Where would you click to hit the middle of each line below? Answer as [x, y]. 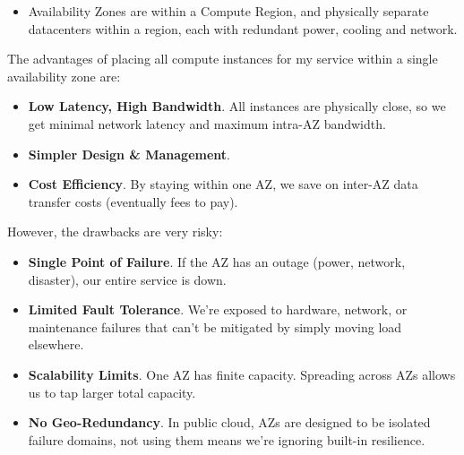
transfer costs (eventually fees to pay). [133, 201]
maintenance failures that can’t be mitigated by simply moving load [215, 326]
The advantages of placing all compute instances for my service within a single [223, 59]
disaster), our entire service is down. [127, 279]
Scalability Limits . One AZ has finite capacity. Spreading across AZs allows [242, 374]
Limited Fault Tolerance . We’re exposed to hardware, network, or [218, 309]
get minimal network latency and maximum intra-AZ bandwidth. [207, 123]
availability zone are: [64, 76]
